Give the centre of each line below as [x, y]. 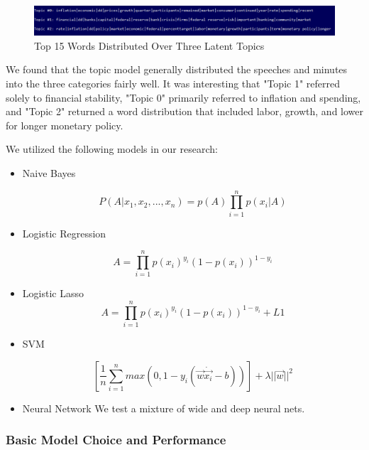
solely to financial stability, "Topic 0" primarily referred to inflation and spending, [183, 97]
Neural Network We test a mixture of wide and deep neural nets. [164, 408]
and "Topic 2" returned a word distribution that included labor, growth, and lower [185, 111]
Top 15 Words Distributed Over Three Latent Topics [149, 45]
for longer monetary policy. [65, 125]
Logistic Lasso [53, 293]
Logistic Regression [64, 233]
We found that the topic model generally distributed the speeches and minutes [177, 69]
